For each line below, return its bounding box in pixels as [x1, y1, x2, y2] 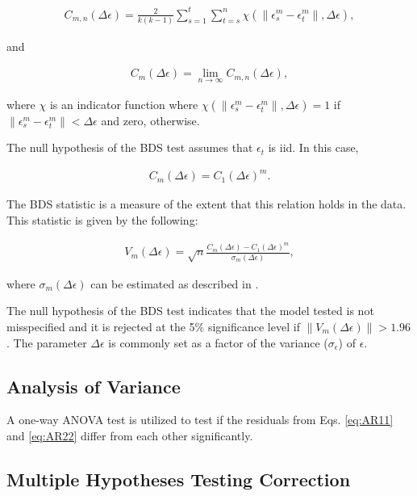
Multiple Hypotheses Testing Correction [6, 466, 351, 491]
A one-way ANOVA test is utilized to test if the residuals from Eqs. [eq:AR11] [6, 411, 394, 428]
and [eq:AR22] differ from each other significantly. [6, 427, 253, 443]
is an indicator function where [49, 95, 198, 112]
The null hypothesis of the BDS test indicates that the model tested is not [6, 302, 374, 319]
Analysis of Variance [6, 373, 181, 398]
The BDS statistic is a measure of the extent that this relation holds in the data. [6, 195, 407, 212]
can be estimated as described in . [90, 275, 259, 292]
